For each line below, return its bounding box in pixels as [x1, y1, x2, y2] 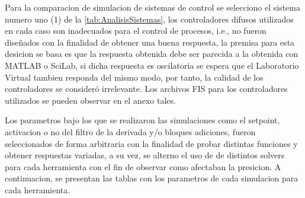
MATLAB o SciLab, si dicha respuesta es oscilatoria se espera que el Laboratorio [5, 59, 299, 71]
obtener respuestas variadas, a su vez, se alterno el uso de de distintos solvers [5, 149, 285, 161]
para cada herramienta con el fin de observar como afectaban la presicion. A [5, 160, 281, 173]
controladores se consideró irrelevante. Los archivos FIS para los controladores [5, 82, 288, 95]
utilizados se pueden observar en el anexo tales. [5, 94, 176, 106]
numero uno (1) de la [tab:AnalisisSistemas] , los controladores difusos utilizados [5, 12, 294, 25]
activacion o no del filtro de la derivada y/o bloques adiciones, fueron [5, 125, 256, 138]
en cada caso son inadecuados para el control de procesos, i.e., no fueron [5, 24, 267, 37]
